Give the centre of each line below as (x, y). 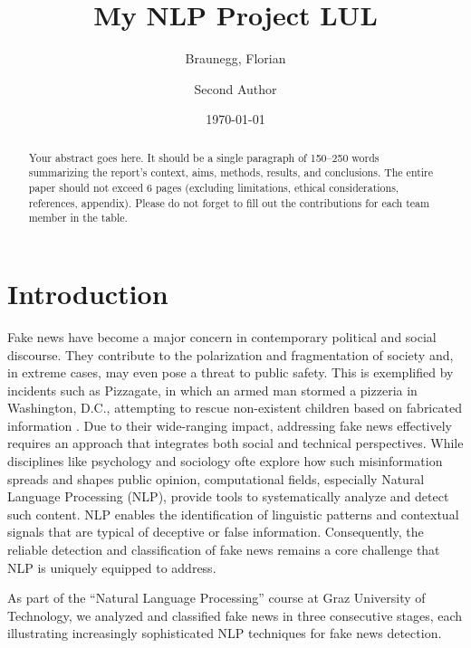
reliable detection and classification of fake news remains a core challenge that (224, 550)
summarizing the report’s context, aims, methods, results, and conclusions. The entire (231, 172)
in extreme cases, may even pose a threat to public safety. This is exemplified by (231, 372)
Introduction (88, 293)
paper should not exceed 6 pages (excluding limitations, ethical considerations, (214, 188)
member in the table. (78, 218)
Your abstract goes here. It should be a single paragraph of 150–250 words (204, 157)
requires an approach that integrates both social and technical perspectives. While (235, 443)
